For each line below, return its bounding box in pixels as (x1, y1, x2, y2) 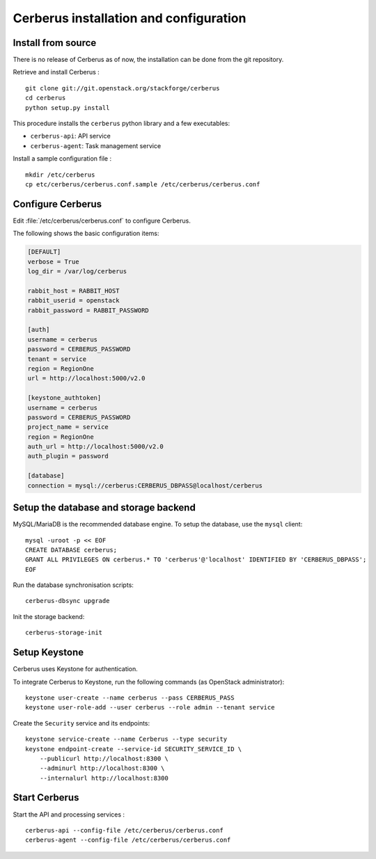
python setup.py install (25, 104, 110, 111)
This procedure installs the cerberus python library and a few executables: (13, 119, 230, 128)
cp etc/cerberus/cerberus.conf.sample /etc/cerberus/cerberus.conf (25, 180, 260, 188)
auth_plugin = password (27, 452, 109, 460)
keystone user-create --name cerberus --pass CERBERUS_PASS (25, 693, 235, 702)
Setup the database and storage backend (13, 501, 196, 514)
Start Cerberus (13, 792, 79, 803)
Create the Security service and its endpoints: (13, 718, 150, 727)
